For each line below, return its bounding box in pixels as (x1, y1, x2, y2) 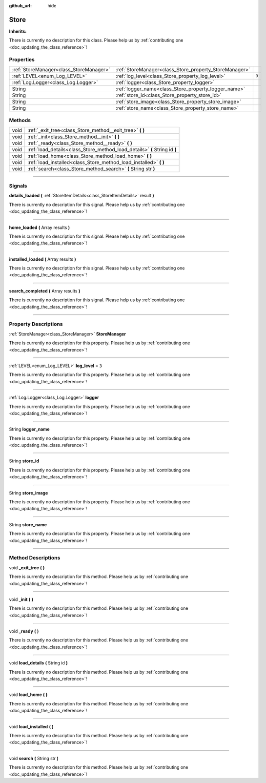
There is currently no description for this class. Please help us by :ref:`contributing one (9, 37, 184, 43)
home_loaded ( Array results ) (9, 225, 70, 230)
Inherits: (9, 28, 27, 34)
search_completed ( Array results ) (9, 288, 81, 294)
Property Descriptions (9, 321, 63, 328)
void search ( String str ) (9, 755, 59, 761)
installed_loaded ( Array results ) (9, 256, 77, 262)
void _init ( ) (9, 596, 34, 602)
